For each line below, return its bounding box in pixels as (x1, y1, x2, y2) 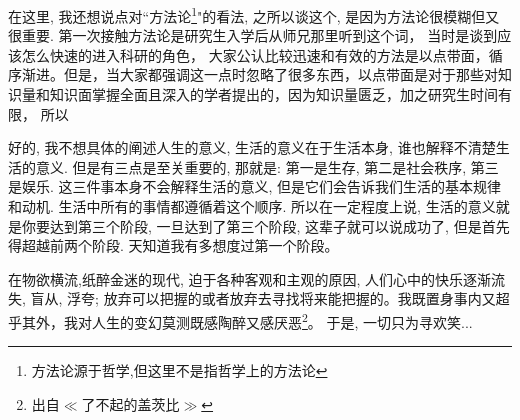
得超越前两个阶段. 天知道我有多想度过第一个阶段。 (8, 235, 339, 256)
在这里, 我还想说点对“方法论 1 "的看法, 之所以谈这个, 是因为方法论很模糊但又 (8, 3, 500, 26)
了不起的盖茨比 (81, 393, 180, 414)
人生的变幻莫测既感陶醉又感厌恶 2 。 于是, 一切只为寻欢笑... (91, 308, 473, 332)
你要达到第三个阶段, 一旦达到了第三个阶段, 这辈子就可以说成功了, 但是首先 (21, 215, 510, 236)
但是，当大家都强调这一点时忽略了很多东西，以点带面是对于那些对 (63, 64, 498, 85)
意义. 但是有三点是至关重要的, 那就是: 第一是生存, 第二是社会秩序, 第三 (35, 156, 499, 177)
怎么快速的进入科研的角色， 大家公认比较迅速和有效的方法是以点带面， (21, 44, 489, 65)
